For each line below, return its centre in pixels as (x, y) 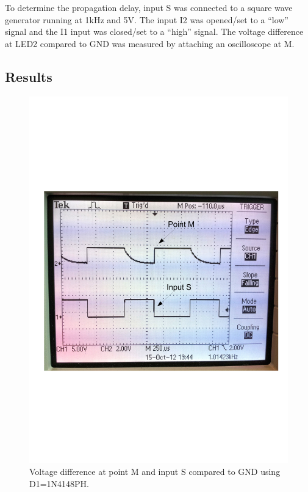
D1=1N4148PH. (59, 483)
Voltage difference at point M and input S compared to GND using (155, 472)
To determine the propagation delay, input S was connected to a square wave (149, 7)
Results (29, 76)
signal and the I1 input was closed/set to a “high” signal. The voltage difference (154, 31)
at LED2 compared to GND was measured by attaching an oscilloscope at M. (150, 43)
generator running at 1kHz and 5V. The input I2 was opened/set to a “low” (147, 19)
